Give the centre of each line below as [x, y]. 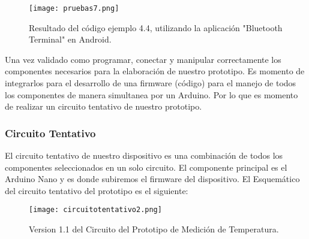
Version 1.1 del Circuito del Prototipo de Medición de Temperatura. [154, 229]
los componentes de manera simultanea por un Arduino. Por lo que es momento [151, 94]
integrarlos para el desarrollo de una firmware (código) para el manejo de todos [151, 83]
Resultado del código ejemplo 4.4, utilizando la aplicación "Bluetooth [156, 27]
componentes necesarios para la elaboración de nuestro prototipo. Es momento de [155, 71]
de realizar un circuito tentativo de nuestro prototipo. [103, 106]
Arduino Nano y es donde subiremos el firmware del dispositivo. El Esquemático [152, 179]
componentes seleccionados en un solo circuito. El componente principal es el [146, 167]
